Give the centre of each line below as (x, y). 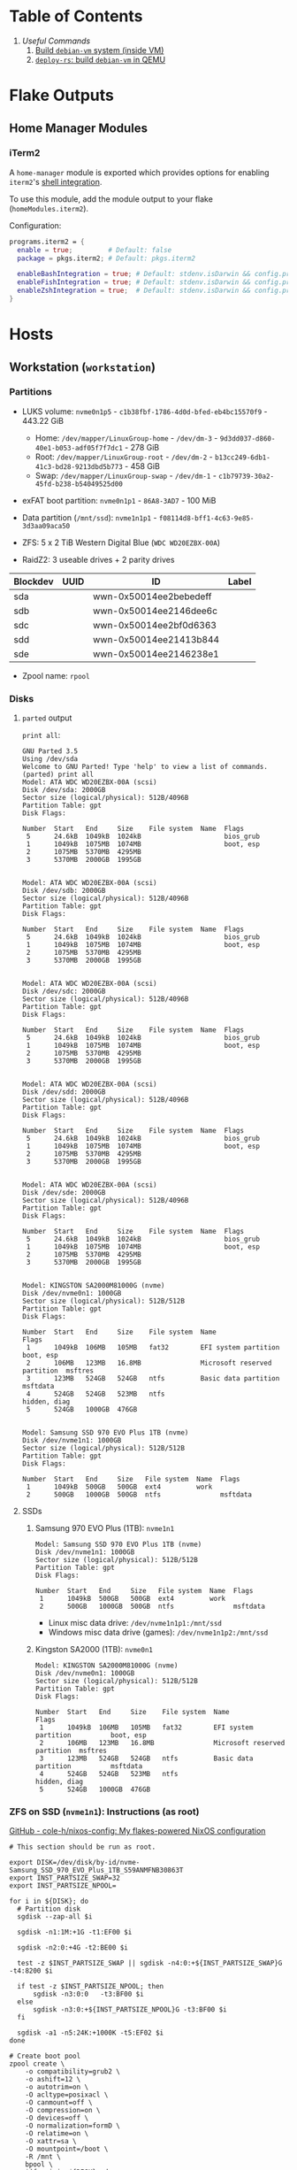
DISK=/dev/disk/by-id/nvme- (88, 1863)
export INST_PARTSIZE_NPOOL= (63, 1886)
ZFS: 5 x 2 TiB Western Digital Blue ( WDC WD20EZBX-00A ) (121, 542)
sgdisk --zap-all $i (55, 1917)
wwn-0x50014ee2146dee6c (155, 611)
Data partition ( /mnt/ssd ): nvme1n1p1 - (89, 517)
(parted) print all (58, 775)
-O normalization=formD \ (73, 2126)
